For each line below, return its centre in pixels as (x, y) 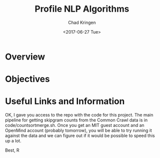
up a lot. (13, 141)
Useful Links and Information (65, 101)
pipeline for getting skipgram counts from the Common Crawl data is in (76, 120)
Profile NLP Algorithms (82, 9)
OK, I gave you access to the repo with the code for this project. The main (79, 115)
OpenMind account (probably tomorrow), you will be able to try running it (79, 131)
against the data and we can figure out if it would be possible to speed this (80, 136)
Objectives (28, 79)
